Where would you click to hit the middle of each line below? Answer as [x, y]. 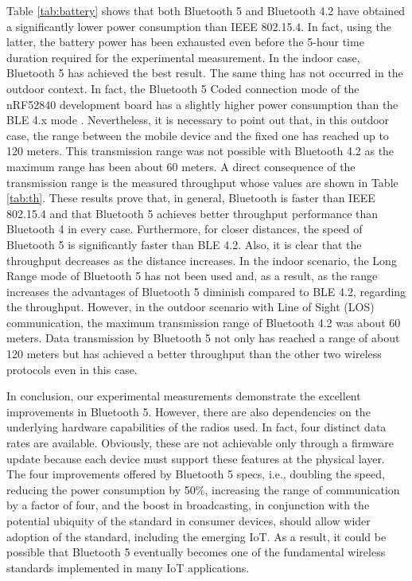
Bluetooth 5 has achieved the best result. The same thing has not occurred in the [205, 73]
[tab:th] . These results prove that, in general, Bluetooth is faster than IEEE [191, 198]
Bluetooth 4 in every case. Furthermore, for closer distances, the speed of [185, 229]
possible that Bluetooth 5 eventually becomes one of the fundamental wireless [196, 552]
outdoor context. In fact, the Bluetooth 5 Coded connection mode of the [183, 88]
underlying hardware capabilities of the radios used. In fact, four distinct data [196, 427]
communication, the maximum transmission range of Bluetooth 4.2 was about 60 [204, 322]
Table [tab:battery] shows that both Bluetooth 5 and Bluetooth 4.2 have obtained [206, 10]
